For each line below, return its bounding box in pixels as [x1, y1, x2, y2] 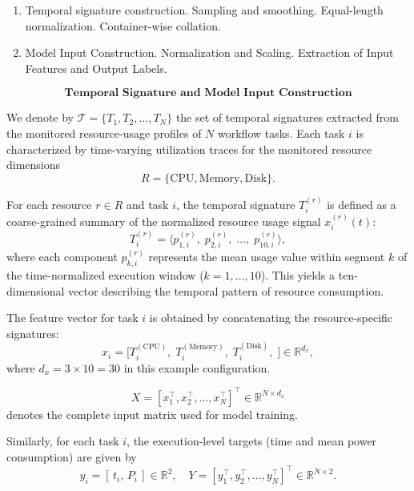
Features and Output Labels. [25, 59, 167, 76]
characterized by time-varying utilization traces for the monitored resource [6, 140, 372, 157]
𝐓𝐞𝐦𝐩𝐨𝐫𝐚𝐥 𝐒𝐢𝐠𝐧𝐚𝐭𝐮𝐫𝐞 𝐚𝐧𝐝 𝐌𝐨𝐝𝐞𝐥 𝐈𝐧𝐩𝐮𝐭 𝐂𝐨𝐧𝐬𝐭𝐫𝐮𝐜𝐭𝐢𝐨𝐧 [64, 87, 352, 99]
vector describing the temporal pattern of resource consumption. [68, 282, 384, 299]
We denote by [6, 109, 74, 126]
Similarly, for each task [6, 433, 119, 449]
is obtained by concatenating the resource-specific [149, 309, 393, 326]
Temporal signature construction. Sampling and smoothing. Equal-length [25, 2, 384, 18]
